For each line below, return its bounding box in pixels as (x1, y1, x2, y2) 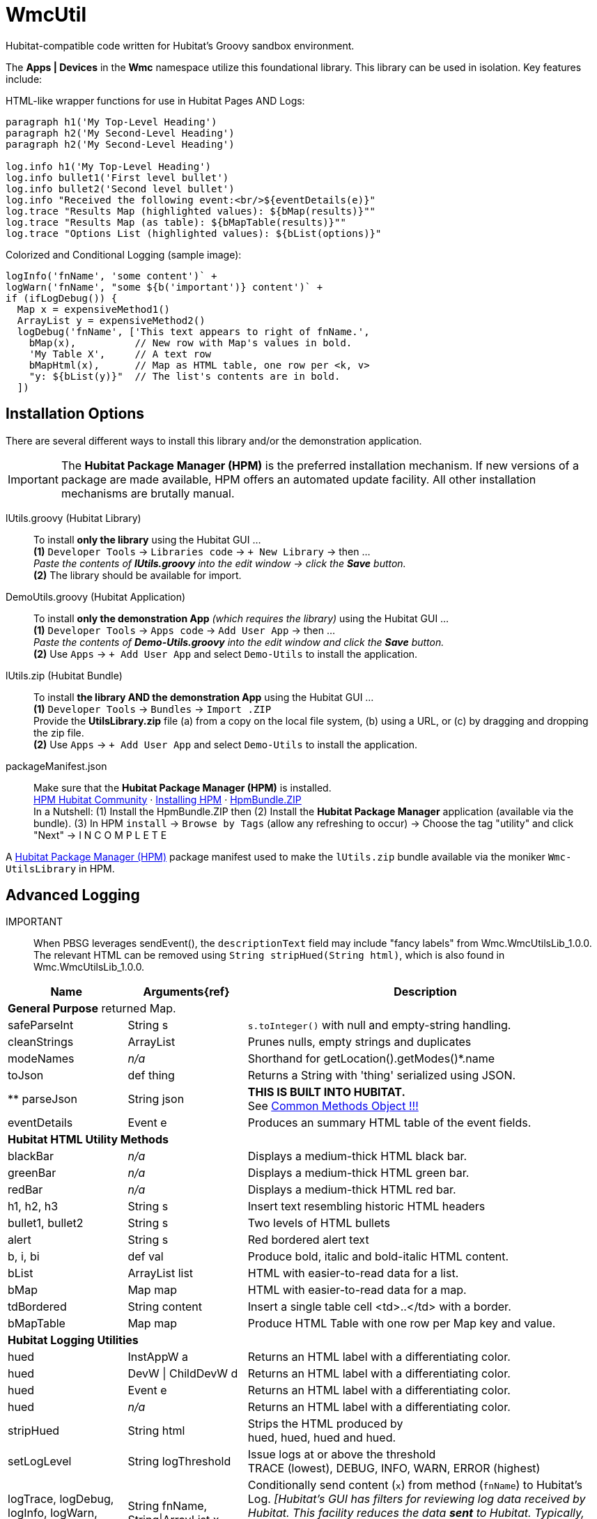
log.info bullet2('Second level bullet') (6, 183, 235, 194)
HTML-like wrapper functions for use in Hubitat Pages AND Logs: (6, 94, 305, 107)
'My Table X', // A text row (29, 348, 212, 360)
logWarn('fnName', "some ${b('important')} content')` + (6, 281, 323, 293)
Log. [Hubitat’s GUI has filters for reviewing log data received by (247, 1492, 586, 1506)
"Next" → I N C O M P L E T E (33, 828, 167, 841)
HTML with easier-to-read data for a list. (247, 1266, 459, 1281)
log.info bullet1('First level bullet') (6, 171, 229, 183)
